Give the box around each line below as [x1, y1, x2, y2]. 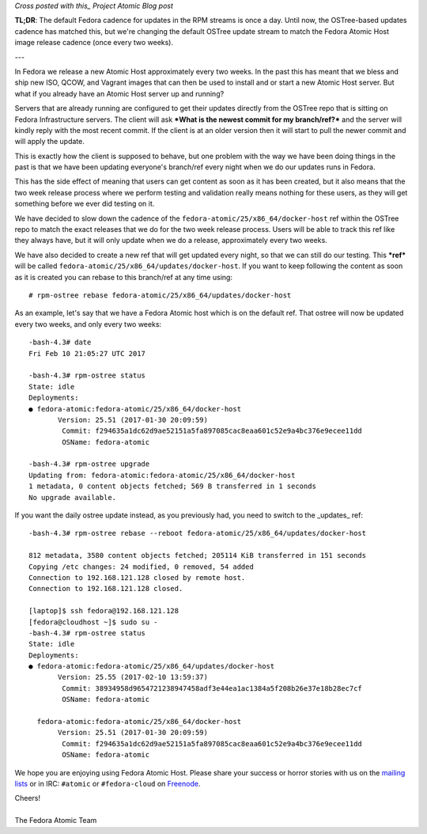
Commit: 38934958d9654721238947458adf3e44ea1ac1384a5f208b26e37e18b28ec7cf [62, 684, 363, 692]
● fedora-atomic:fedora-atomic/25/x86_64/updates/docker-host [28, 662, 275, 671]
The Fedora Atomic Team [14, 816, 97, 825]
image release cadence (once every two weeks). [14, 38, 174, 47]
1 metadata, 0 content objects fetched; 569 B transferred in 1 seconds [28, 482, 316, 491]
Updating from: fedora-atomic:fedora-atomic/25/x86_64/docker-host [28, 471, 296, 480]
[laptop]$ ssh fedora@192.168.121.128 [28, 606, 179, 616]
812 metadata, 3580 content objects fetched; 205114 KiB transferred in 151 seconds [28, 551, 367, 560]
